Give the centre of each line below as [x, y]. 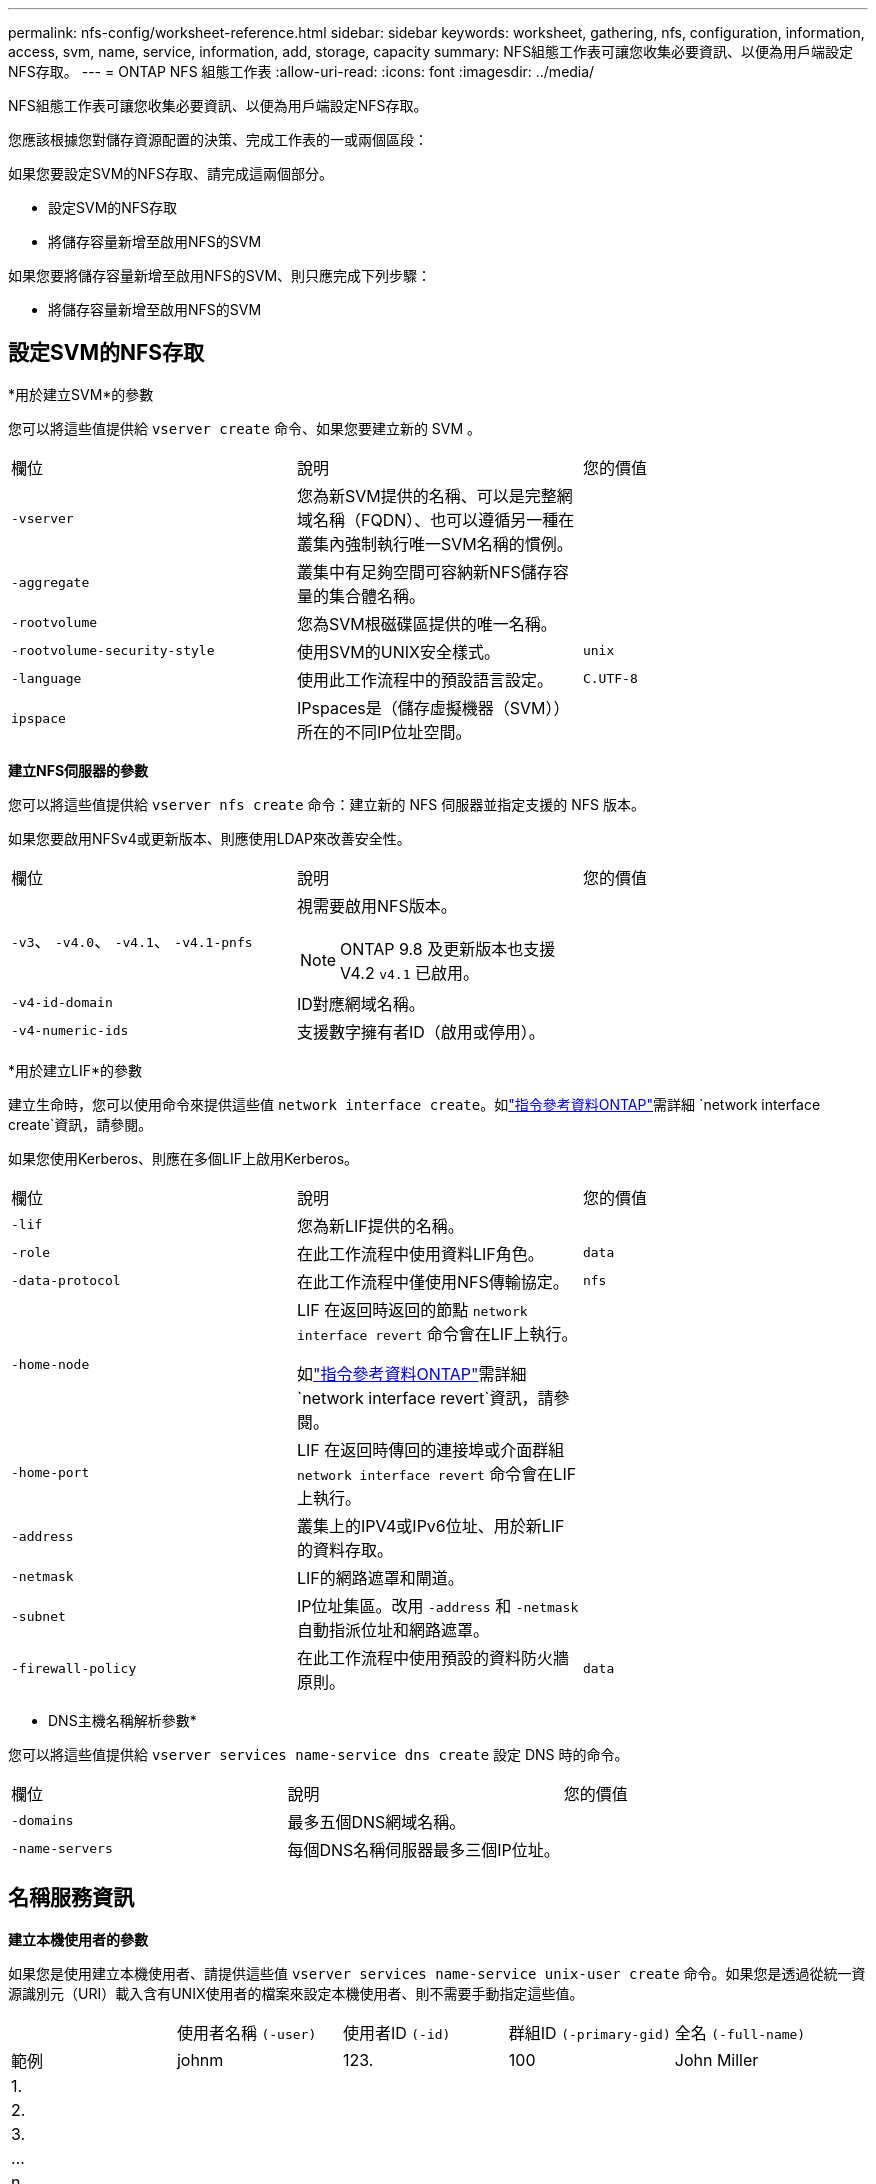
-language [46, 679]
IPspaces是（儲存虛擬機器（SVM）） [433, 707]
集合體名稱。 [376, 595]
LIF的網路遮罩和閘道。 [380, 1577]
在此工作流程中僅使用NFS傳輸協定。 [432, 1281]
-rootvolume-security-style [113, 651]
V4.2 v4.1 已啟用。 [410, 972]
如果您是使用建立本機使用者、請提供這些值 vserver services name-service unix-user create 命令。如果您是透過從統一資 [437, 1973]
